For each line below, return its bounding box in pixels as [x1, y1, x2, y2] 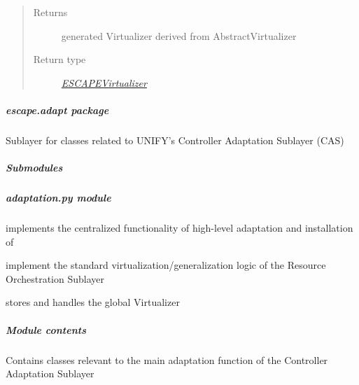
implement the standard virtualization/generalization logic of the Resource [6, 258, 326, 272]
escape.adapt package [6, 102, 109, 117]
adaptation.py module [6, 190, 111, 205]
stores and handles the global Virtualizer [6, 295, 180, 309]
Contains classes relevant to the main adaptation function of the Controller [6, 352, 328, 367]
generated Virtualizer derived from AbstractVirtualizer [61, 28, 297, 43]
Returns [33, 5, 68, 19]
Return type [33, 52, 86, 66]
